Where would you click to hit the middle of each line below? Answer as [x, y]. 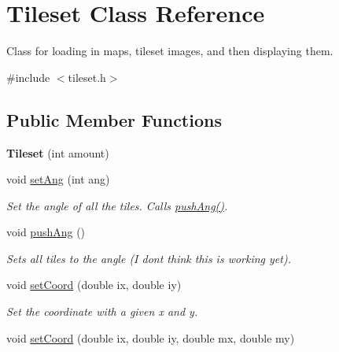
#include [28, 77]
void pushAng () [46, 232]
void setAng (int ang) [58, 179]
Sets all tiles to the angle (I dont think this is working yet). [149, 258]
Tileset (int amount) [58, 152]
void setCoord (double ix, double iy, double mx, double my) [151, 337]
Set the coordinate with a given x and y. [102, 311]
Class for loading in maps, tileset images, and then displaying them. [170, 51]
